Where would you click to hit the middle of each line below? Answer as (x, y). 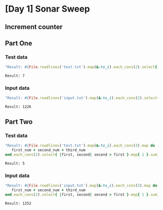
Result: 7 (15, 76)
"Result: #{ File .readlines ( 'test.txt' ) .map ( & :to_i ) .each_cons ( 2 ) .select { (81, 67)
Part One (19, 43)
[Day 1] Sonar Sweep (48, 9)
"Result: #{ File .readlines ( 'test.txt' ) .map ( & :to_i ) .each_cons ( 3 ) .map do (80, 145)
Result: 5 (15, 163)
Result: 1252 (18, 203)
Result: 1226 (18, 107)
